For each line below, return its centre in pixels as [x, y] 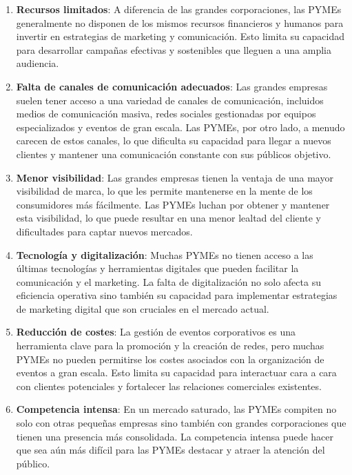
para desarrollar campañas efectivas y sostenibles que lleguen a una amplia [174, 49]
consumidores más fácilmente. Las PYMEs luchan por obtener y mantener [173, 204]
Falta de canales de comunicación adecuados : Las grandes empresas [172, 86]
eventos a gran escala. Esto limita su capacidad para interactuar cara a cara [176, 372]
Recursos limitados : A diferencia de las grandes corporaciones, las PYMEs [179, 9]
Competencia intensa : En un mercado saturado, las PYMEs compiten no [176, 409]
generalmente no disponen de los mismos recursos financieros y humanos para [180, 22]
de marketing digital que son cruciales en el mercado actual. [143, 308]
